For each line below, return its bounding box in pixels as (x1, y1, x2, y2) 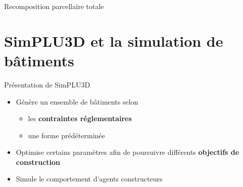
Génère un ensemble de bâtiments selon (16, 96, 138, 107)
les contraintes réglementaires (28, 113, 132, 124)
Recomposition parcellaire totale (4, 1, 104, 11)
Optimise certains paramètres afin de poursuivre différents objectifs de (16, 147, 239, 157)
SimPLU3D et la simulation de (4, 30, 223, 51)
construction (16, 156, 61, 167)
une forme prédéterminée (28, 130, 105, 140)
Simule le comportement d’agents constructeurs (16, 173, 163, 184)
